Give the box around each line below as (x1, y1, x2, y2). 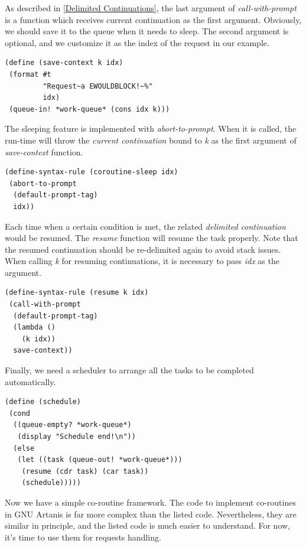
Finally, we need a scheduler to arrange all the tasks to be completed (5, 364, 254, 376)
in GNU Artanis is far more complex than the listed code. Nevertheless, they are (5, 507, 297, 520)
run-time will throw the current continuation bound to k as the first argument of (5, 134, 297, 146)
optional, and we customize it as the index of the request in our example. (5, 36, 269, 48)
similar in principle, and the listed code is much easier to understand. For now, (5, 519, 291, 532)
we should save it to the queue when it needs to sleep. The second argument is (5, 25, 289, 37)
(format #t (9, 70, 51, 79)
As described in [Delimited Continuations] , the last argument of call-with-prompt (5, 2, 297, 14)
